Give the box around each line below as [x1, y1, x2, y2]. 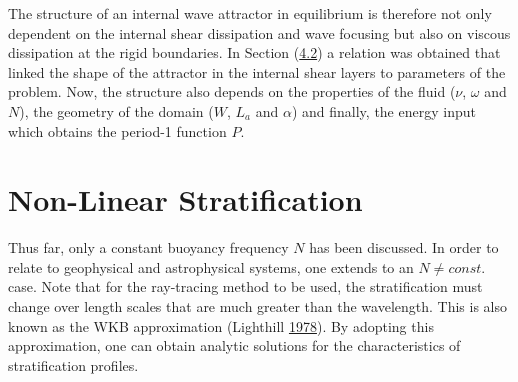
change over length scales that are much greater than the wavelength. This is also [8, 296, 508, 317]
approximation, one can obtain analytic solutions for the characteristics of [8, 335, 461, 356]
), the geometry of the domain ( [19, 100, 214, 121]
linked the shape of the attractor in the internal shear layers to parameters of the [8, 61, 506, 82]
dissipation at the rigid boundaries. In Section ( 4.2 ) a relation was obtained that [8, 42, 501, 63]
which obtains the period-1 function [8, 120, 227, 141]
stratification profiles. [8, 354, 139, 375]
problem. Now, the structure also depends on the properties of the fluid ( [8, 81, 456, 102]
